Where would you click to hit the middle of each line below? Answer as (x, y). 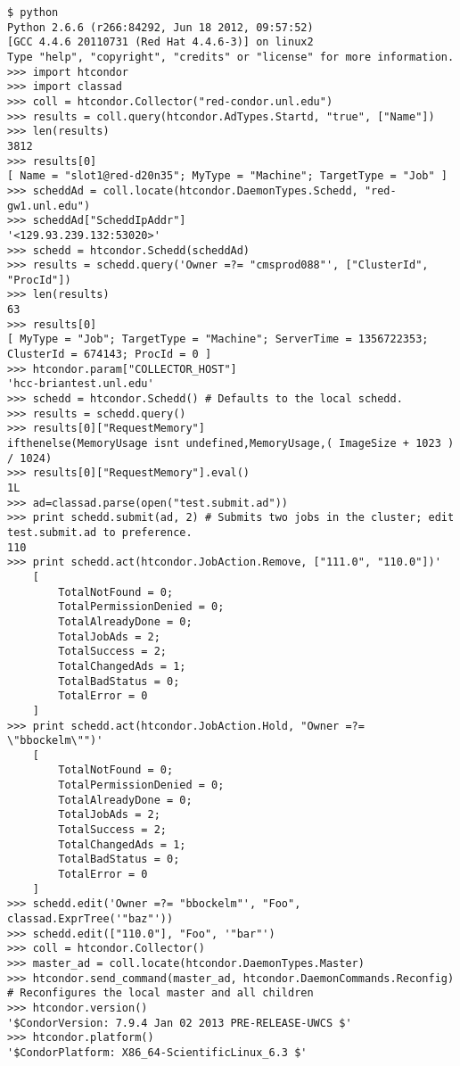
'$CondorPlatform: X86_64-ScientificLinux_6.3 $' (157, 1052)
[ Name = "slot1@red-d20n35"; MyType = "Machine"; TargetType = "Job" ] (227, 176)
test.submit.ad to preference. (100, 532)
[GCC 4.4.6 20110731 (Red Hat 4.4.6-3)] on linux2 (160, 42)
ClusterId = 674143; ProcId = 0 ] (110, 355)
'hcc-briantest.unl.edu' (81, 384)
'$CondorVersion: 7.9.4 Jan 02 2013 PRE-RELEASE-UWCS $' (180, 1023)
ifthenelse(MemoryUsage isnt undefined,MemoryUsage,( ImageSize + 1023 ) (231, 444)
